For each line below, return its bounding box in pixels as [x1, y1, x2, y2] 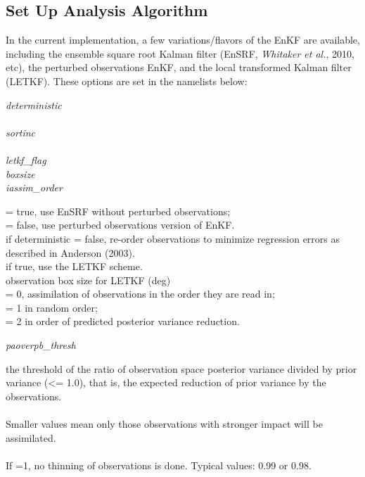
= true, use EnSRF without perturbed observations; [6, 203, 231, 218]
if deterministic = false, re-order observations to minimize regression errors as [6, 231, 340, 246]
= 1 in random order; [6, 300, 98, 314]
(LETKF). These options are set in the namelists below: [6, 73, 248, 88]
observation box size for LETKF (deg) [6, 272, 171, 287]
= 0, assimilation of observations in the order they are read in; [6, 286, 275, 301]
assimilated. [6, 430, 56, 445]
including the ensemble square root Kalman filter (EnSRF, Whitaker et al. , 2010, [6, 46, 354, 61]
